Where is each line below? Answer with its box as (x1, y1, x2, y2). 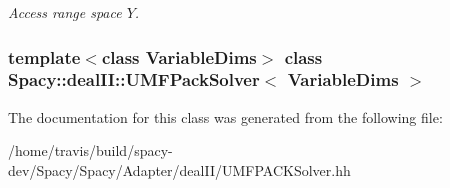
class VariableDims (101, 44, 257, 69)
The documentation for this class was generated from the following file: (8, 106, 443, 127)
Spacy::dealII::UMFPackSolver (8, 67, 260, 92)
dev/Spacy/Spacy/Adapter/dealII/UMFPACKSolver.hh (8, 159, 351, 180)
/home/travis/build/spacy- (8, 140, 173, 161)
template (8, 44, 81, 69)
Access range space (8, 2, 122, 22)
